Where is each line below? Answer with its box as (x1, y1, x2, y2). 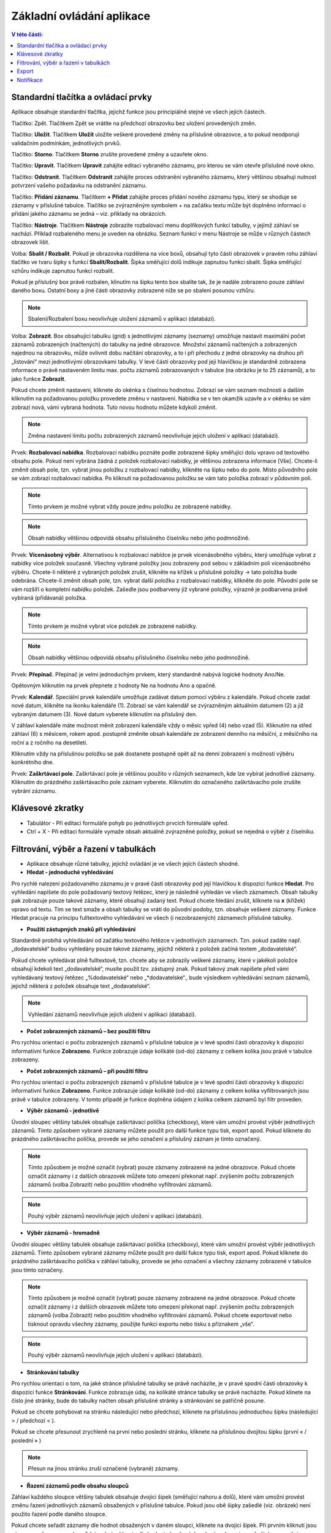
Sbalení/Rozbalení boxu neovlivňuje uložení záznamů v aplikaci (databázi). (28, 315, 216, 323)
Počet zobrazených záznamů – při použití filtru (26, 1067, 148, 1074)
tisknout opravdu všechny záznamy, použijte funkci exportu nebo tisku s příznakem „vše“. (28, 1320, 254, 1328)
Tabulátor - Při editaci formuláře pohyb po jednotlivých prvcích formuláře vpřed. (26, 819, 229, 827)
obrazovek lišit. (11, 239, 50, 246)
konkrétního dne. (11, 759, 55, 766)
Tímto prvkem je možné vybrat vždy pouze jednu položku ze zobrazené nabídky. (28, 503, 232, 510)
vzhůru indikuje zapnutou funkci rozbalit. (11, 267, 115, 274)
